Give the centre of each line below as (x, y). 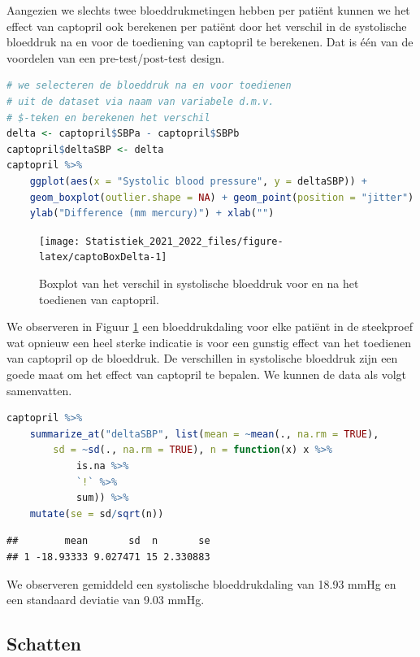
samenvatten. (39, 390)
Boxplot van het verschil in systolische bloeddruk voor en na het (199, 283)
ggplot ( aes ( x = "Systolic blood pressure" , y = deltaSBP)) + (198, 181)
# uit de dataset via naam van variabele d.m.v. (141, 101)
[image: (60, 241)
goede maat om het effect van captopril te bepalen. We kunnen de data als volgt (207, 374)
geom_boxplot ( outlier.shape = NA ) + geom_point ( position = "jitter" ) (222, 197)
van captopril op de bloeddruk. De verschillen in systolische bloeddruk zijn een (202, 358)
